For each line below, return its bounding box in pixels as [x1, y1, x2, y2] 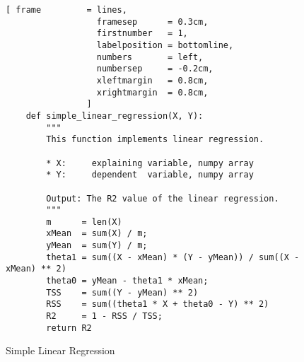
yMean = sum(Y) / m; [46, 240, 148, 251]
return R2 [46, 322, 92, 333]
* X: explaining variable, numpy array [46, 158, 254, 168]
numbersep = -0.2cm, [96, 64, 214, 74]
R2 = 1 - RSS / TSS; [46, 311, 163, 322]
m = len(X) [46, 216, 122, 227]
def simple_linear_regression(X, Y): [25, 110, 204, 121]
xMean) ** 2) [6, 264, 66, 274]
